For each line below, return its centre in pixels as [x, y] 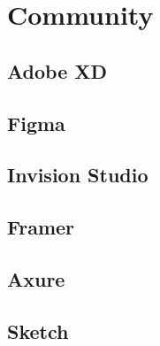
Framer [41, 227]
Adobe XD [57, 70]
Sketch [38, 331]
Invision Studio [78, 175]
